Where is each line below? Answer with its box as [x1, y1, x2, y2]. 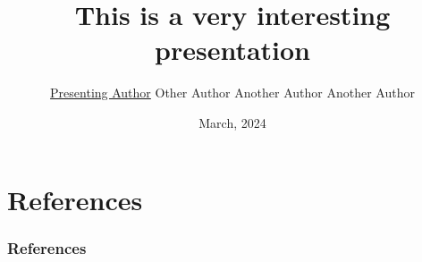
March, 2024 [198, 113, 266, 131]
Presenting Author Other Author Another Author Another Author [50, 83, 415, 102]
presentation [155, 31, 310, 68]
